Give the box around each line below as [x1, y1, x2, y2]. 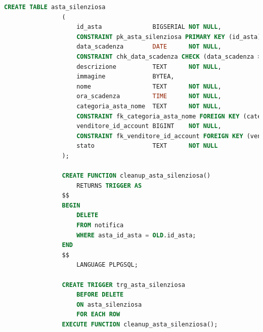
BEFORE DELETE [76, 291, 124, 299]
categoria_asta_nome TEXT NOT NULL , [76, 102, 222, 110]
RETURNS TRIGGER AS [76, 182, 142, 189]
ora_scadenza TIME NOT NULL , [76, 93, 222, 100]
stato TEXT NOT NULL [76, 142, 218, 150]
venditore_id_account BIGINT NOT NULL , [76, 122, 222, 130]
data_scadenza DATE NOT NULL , [76, 43, 222, 51]
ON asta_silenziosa [76, 301, 142, 308]
